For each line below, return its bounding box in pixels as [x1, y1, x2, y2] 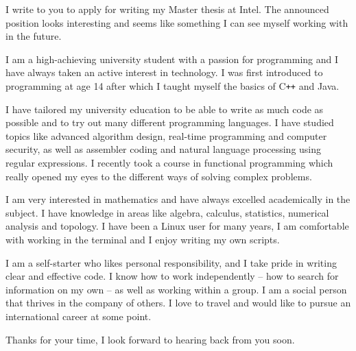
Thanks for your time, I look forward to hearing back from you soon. [5, 332, 295, 346]
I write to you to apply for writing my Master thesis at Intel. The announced [5, 2, 329, 16]
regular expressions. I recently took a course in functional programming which [5, 156, 333, 169]
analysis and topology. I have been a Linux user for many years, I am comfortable [5, 219, 349, 233]
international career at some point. [5, 308, 152, 323]
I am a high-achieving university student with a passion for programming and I [5, 51, 339, 66]
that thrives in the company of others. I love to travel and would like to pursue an [5, 295, 351, 310]
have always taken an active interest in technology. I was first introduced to [5, 65, 323, 80]
